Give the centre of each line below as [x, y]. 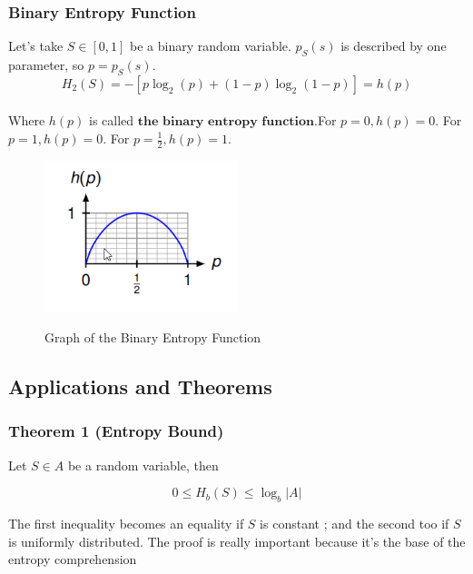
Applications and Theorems [140, 386]
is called [112, 120]
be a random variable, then [143, 465]
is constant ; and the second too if [355, 524]
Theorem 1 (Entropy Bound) [116, 431]
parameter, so [46, 65]
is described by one [394, 46]
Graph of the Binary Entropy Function [153, 337]
